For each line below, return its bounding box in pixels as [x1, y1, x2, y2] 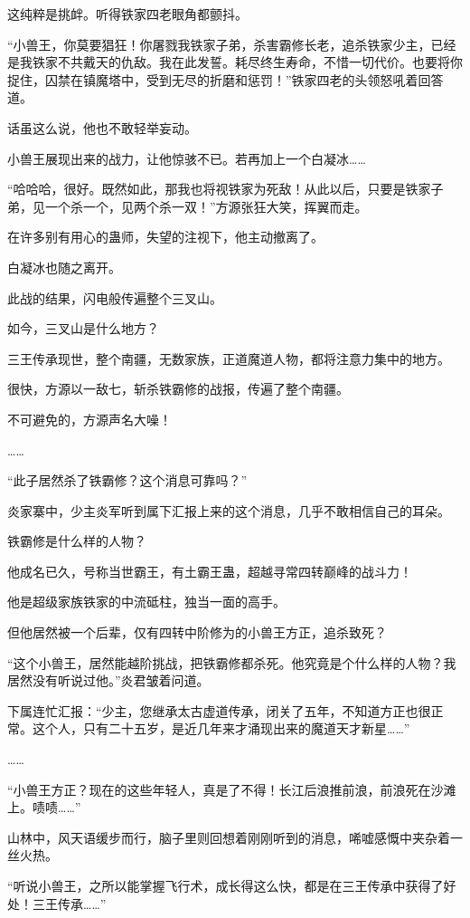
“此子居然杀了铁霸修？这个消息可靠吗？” [7, 471, 248, 490]
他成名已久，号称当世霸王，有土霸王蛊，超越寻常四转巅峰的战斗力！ [7, 561, 412, 580]
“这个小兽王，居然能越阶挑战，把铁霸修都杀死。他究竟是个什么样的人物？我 [7, 653, 456, 672]
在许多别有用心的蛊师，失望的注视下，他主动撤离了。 [7, 227, 324, 246]
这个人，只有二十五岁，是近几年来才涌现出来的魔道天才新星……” [32, 719, 410, 738]
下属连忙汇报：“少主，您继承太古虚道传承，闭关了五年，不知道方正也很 [7, 701, 431, 720]
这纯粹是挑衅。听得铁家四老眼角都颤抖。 [7, 5, 248, 23]
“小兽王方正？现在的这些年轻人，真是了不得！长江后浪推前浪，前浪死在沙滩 [7, 779, 456, 798]
